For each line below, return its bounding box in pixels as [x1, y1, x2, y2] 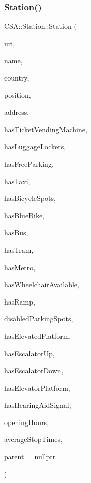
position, [4, 89, 31, 100]
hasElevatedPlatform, [4, 330, 71, 341]
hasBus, [4, 227, 28, 238]
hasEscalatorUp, [4, 348, 55, 358]
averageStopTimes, [4, 434, 63, 445]
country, [4, 72, 29, 83]
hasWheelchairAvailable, [4, 279, 79, 290]
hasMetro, [4, 261, 36, 272]
